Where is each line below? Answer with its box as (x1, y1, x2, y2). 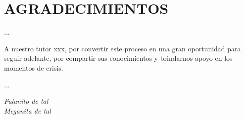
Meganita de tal (4, 105, 51, 116)
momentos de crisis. (4, 62, 63, 73)
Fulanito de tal (4, 96, 49, 106)
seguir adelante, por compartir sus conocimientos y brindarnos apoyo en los (4, 53, 233, 63)
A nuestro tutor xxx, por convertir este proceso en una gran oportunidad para (4, 43, 241, 53)
